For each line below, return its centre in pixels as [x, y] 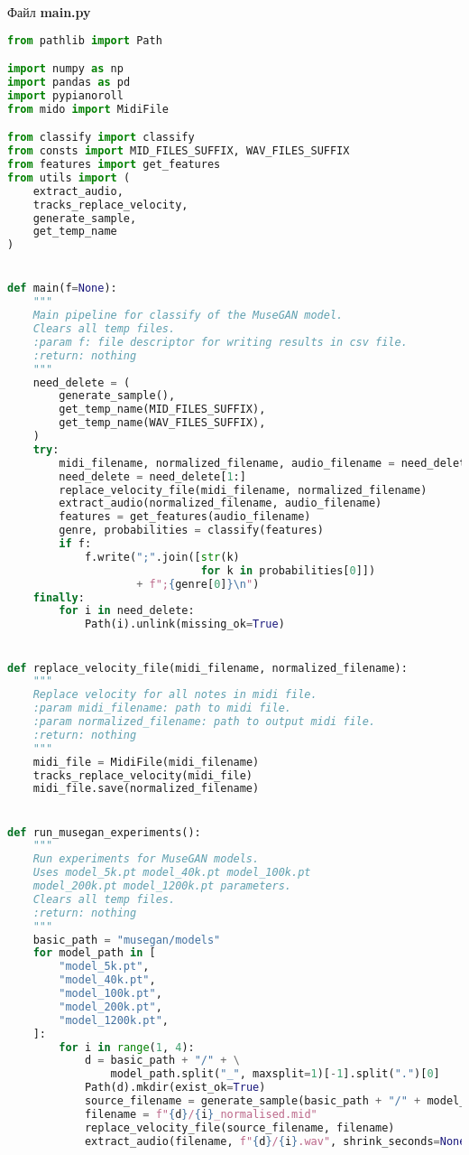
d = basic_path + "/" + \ [162, 1061]
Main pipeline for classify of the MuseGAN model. [188, 316]
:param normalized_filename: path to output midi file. [204, 722]
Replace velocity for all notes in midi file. [175, 695]
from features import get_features [114, 165]
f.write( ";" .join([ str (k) [162, 557]
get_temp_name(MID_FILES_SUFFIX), [162, 410]
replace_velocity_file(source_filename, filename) [239, 1127]
